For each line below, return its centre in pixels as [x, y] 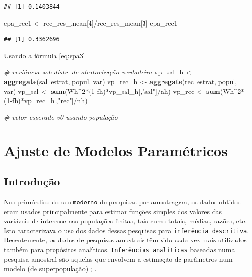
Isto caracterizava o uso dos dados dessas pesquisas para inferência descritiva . [126, 230]
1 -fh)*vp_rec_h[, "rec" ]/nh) [47, 101]
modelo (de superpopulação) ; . [50, 268]
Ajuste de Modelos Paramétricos [116, 150]
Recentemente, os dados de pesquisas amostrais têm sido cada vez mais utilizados [125, 240]
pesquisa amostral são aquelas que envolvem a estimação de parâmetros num [118, 259]
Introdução [32, 181]
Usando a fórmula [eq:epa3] [45, 55]
